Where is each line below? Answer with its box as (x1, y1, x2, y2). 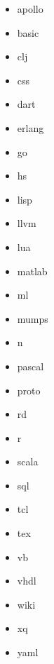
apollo (17, 1, 43, 16)
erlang (17, 120, 44, 135)
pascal (17, 358, 44, 373)
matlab (17, 263, 48, 278)
